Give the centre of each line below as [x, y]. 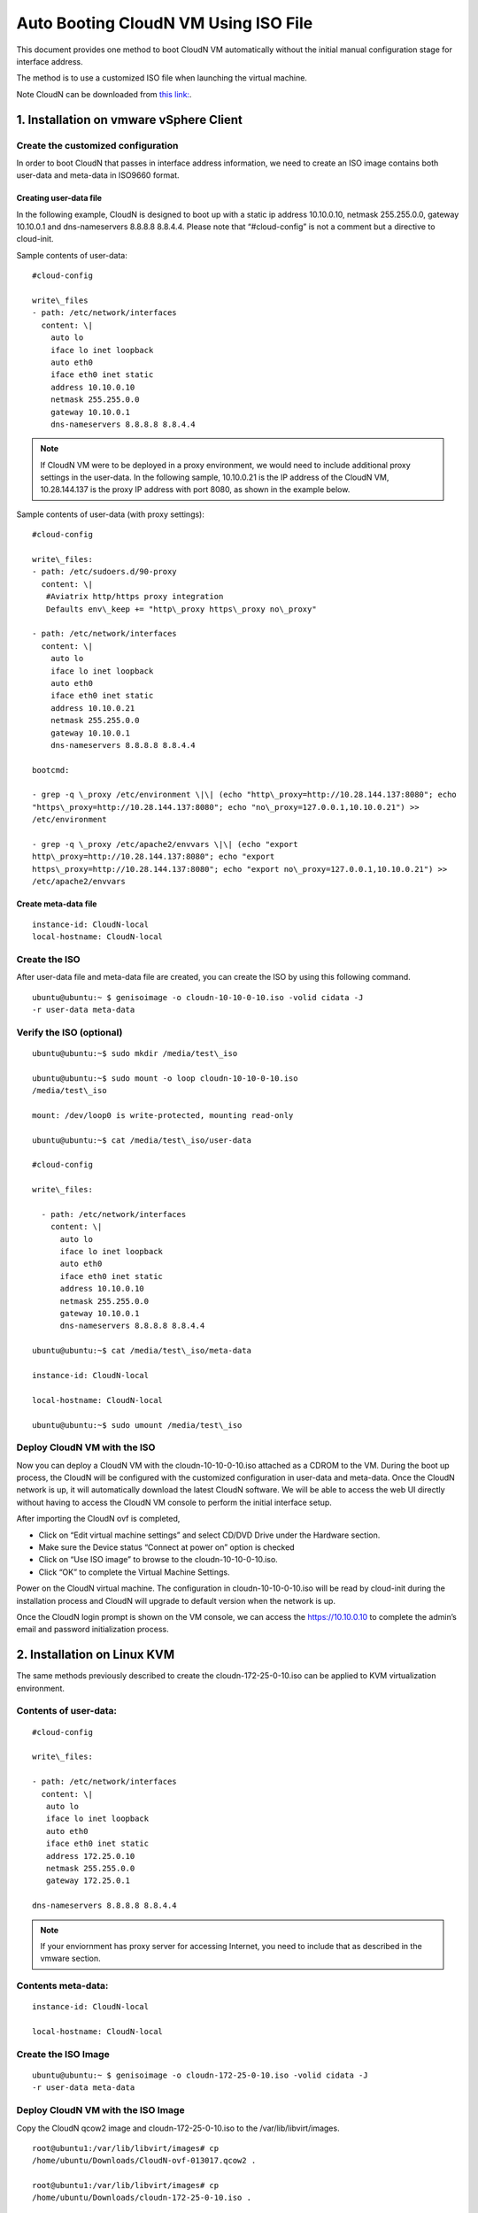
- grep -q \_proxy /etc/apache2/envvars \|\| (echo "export [165, 844]
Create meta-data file [57, 904]
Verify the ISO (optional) [69, 1032]
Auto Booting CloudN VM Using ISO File [165, 23]
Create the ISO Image [63, 2054]
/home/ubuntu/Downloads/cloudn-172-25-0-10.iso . [142, 2198]
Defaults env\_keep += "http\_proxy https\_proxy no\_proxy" [181, 609]
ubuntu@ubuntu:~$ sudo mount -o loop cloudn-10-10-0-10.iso [165, 1078]
